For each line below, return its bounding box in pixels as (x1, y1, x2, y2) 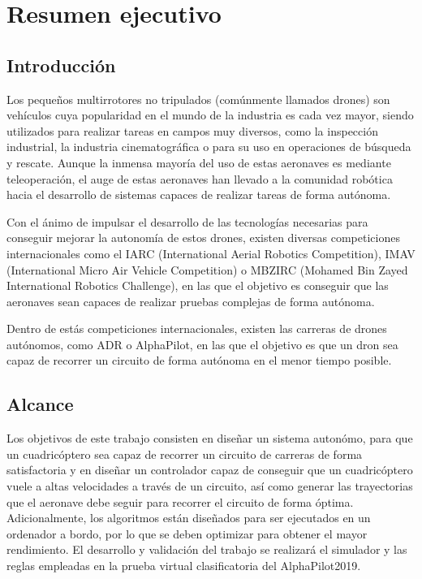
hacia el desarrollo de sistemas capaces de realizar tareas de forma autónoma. (6, 186, 391, 203)
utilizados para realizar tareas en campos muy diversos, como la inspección (6, 122, 378, 139)
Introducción (6, 52, 116, 77)
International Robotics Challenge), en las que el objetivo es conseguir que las (6, 277, 389, 294)
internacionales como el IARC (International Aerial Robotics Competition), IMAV (6, 244, 416, 261)
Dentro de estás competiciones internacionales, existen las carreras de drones (6, 320, 387, 337)
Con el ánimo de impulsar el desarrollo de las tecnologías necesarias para (6, 213, 368, 230)
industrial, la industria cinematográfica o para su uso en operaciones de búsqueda (6, 138, 411, 155)
